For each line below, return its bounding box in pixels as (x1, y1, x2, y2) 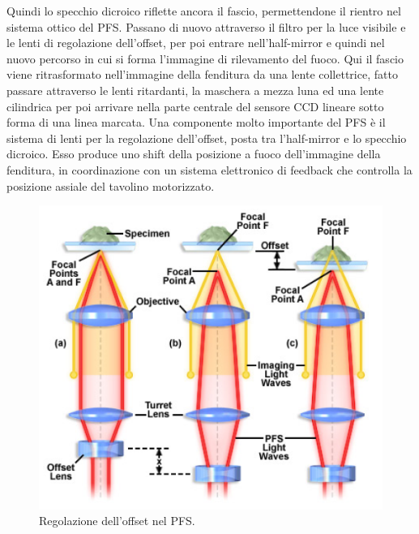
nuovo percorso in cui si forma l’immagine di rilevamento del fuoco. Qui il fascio (6, 50, 404, 67)
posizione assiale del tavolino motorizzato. (6, 177, 215, 194)
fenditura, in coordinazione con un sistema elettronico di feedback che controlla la (6, 161, 413, 178)
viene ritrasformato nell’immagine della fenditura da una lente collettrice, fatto (6, 66, 398, 83)
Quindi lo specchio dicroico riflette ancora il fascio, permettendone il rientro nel (6, 2, 401, 19)
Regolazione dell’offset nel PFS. (39, 512, 195, 529)
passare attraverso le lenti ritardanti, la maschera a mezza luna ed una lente (6, 81, 384, 98)
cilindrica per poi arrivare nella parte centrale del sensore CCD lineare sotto (6, 97, 384, 114)
